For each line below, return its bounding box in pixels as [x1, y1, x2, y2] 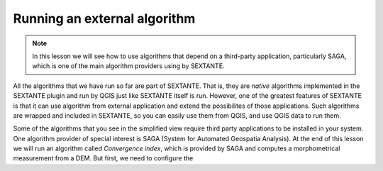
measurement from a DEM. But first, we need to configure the [13, 154, 194, 162]
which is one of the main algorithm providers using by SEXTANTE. [32, 62, 225, 70]
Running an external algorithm [13, 11, 196, 26]
